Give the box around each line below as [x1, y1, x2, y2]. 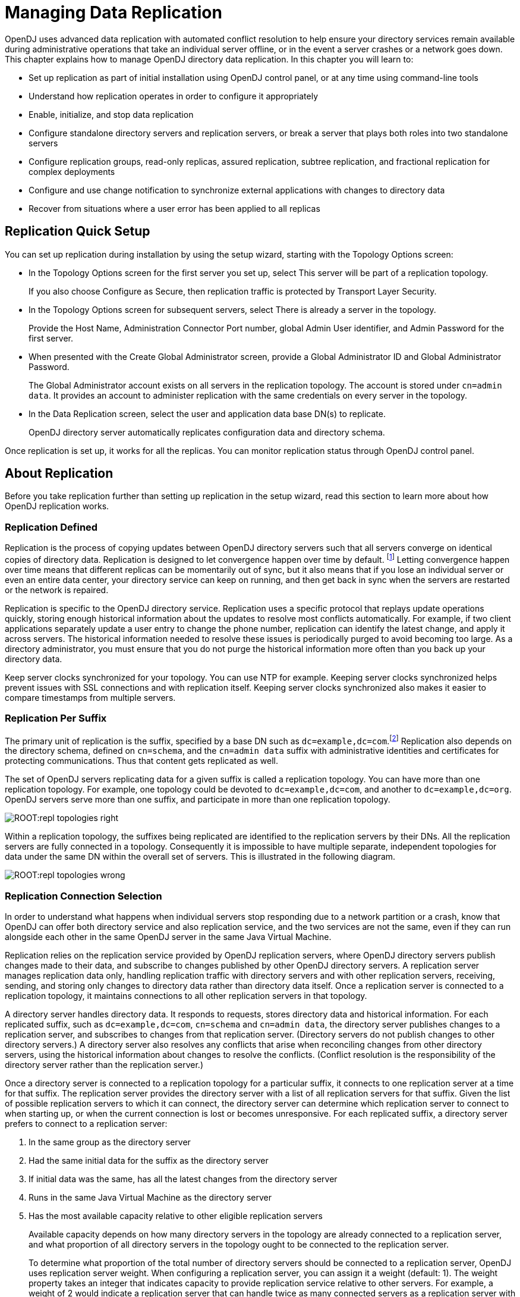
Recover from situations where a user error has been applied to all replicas [29, 203, 320, 214]
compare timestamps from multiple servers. [5, 692, 176, 703]
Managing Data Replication [5, 2, 222, 23]
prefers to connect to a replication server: [5, 1119, 168, 1129]
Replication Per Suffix [5, 712, 107, 725]
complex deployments [29, 166, 115, 177]
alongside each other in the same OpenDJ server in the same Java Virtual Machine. [5, 932, 332, 942]
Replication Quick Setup [5, 224, 150, 239]
